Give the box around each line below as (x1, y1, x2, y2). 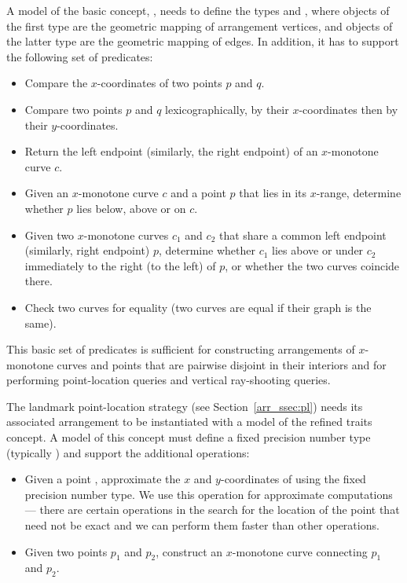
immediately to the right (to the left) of (24, 257, 216, 273)
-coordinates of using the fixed (220, 471, 366, 487)
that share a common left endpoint (218, 226, 387, 243)
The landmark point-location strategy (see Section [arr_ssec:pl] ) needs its (6, 398, 363, 414)
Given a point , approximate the (24, 471, 181, 487)
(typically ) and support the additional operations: (6, 444, 250, 460)
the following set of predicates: (6, 48, 153, 64)
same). (24, 314, 57, 331)
